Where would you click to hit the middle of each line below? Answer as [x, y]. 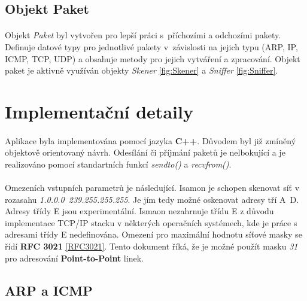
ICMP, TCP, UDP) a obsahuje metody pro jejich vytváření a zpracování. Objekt [153, 58]
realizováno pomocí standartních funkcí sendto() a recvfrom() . [118, 164]
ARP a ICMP [49, 290]
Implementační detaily [99, 111]
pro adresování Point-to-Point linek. [74, 258]
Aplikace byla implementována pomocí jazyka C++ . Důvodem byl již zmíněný [151, 140]
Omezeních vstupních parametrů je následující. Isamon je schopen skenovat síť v [152, 188]
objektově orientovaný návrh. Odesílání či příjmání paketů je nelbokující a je [145, 152]
